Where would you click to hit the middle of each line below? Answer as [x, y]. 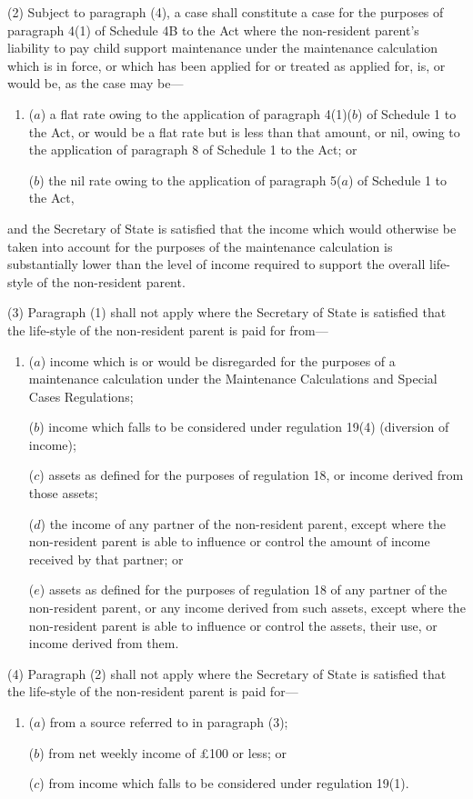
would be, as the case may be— [96, 83]
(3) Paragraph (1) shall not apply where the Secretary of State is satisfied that [227, 312]
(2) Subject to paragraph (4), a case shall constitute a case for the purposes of [226, 12]
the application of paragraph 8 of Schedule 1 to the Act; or [193, 150]
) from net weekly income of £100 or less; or [163, 752]
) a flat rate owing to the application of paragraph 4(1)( [196, 113]
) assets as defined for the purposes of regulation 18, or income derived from [252, 475]
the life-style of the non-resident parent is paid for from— [168, 330]
